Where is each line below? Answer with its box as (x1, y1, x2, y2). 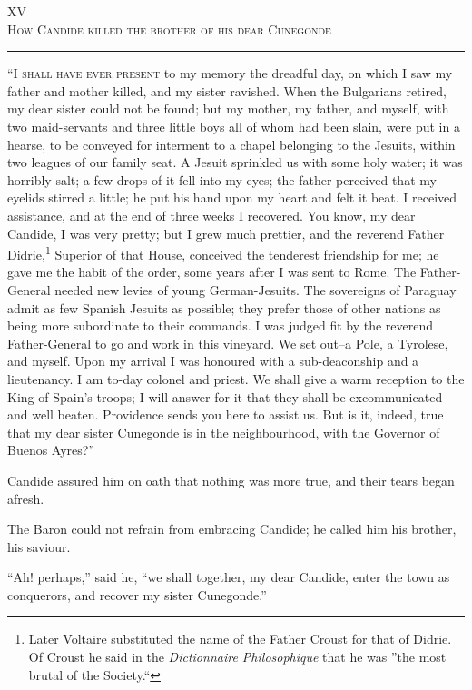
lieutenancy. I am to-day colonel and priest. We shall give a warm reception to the (7, 369, 465, 388)
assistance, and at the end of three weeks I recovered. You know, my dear (7, 205, 416, 224)
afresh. (7, 488, 44, 508)
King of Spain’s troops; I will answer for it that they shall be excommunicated (7, 387, 443, 406)
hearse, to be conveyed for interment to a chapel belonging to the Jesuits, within (7, 134, 456, 153)
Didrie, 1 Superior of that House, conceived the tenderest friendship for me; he (7, 242, 439, 263)
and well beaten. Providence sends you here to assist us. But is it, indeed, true (7, 405, 444, 424)
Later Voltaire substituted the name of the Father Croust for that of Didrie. (28, 629, 452, 648)
